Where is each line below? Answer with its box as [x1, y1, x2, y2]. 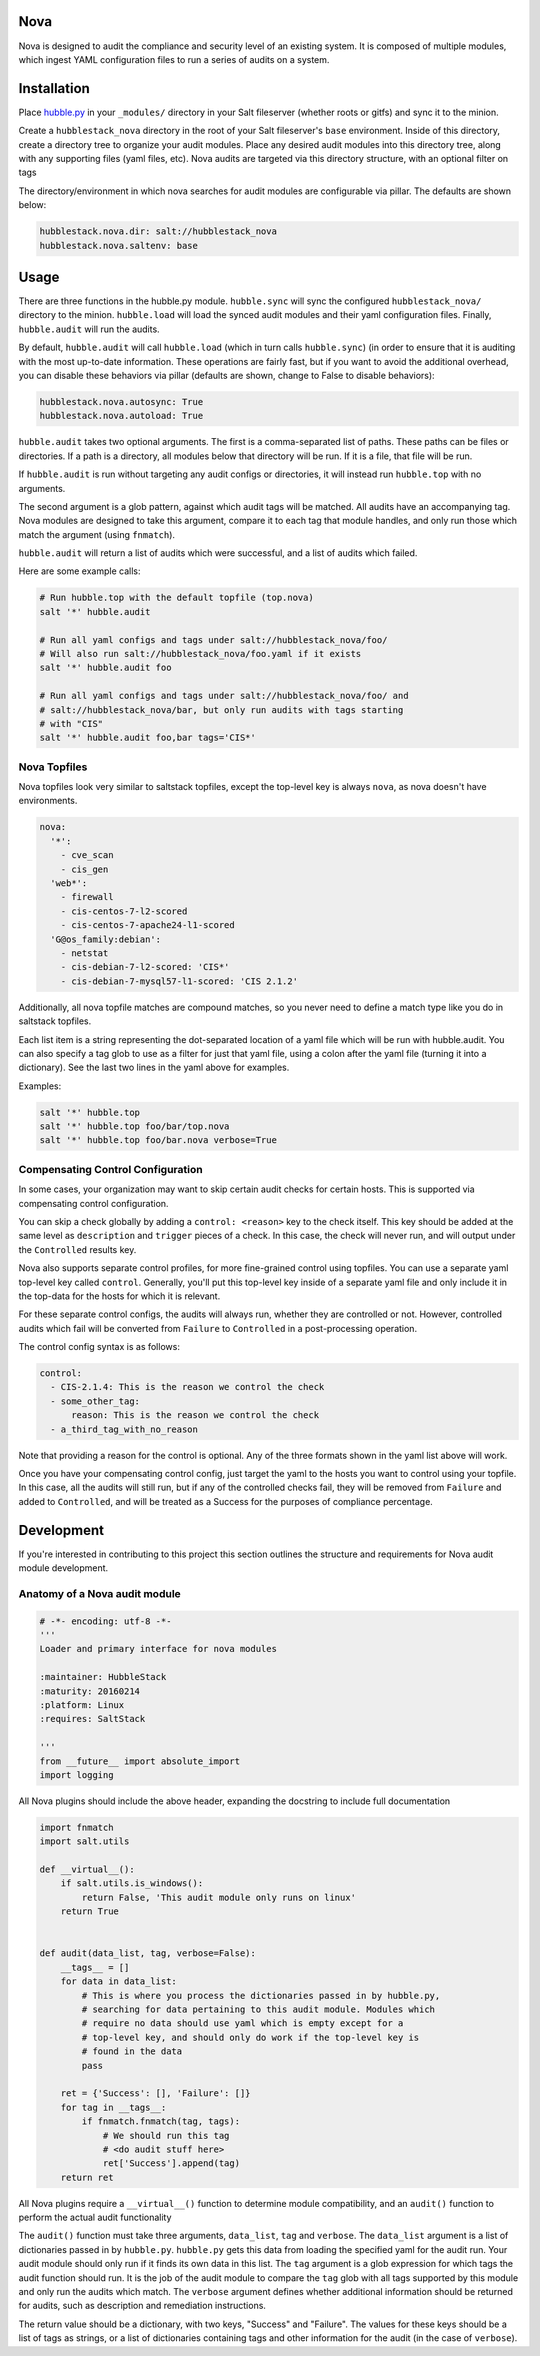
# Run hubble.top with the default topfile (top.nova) [39, 592, 314, 604]
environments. [18, 795, 78, 807]
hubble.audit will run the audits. [18, 323, 160, 335]
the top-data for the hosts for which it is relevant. [18, 1290, 221, 1302]
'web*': [50, 878, 88, 889]
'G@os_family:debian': [50, 933, 162, 945]
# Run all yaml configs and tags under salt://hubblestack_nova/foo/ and [39, 690, 409, 702]
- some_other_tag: [50, 1395, 140, 1407]
